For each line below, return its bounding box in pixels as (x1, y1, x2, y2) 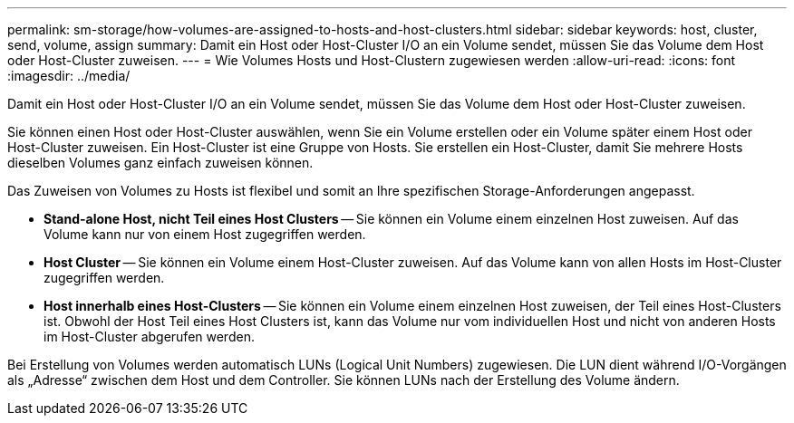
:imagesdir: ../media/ (7, 68, 131, 83)
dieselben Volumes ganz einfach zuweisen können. (7, 155, 314, 170)
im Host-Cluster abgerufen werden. (44, 329, 255, 344)
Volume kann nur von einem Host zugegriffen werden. (44, 226, 366, 242)
